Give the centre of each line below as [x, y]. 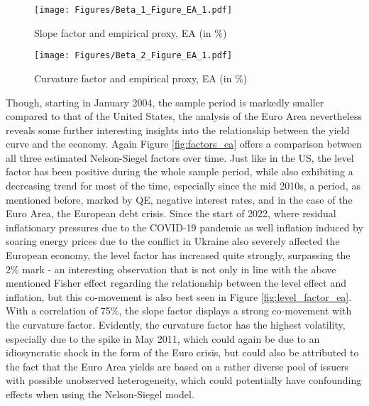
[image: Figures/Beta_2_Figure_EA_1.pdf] [133, 56]
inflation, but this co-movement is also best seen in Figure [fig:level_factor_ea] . [179, 296]
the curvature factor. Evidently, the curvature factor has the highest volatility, [176, 324]
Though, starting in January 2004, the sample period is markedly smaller [165, 102]
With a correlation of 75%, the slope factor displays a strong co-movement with [179, 311]
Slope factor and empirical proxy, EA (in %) [131, 32]
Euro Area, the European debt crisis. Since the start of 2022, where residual [171, 213]
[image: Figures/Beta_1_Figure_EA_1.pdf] [133, 10]
